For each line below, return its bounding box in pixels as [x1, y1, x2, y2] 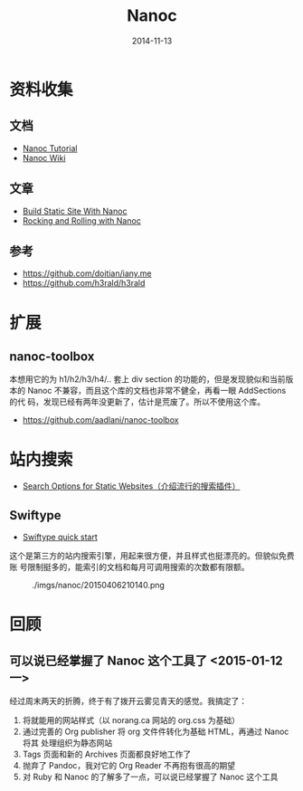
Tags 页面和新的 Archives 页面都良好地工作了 [22, 748, 192, 760]
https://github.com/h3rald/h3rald [22, 278, 146, 289]
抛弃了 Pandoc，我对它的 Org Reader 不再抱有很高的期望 [22, 760, 235, 771]
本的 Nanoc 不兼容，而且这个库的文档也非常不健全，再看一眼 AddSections [9, 386, 287, 396]
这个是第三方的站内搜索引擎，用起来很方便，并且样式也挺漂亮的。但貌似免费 [9, 550, 295, 561]
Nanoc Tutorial [22, 142, 78, 154]
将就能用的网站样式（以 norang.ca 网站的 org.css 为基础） [22, 715, 241, 726]
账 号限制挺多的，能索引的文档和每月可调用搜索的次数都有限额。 [9, 562, 250, 573]
